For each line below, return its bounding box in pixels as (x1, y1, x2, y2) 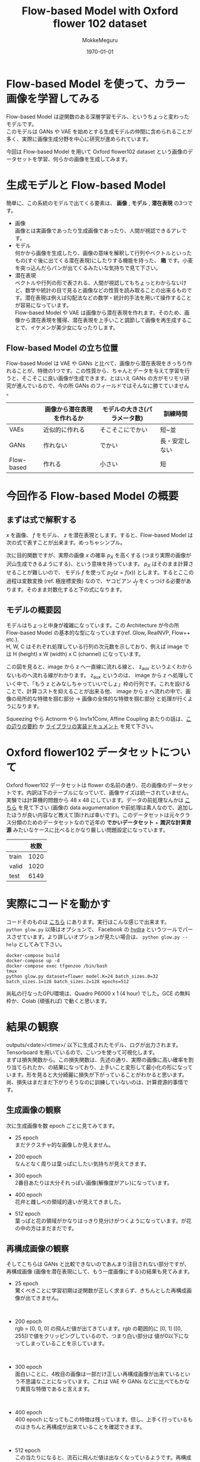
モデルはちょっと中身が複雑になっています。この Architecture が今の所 (6, 622, 180, 629)
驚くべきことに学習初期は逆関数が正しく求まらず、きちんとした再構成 (14, 1287, 187, 1294)
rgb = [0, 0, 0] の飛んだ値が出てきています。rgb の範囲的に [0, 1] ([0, (14, 1325, 183, 1332)
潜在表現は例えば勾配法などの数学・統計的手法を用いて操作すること (24, 294, 192, 301)
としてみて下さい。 (18, 940, 65, 947)
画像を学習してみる (6, 92, 100, 106)
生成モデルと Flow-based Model (6, 178, 166, 192)
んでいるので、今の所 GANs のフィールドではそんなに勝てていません (21, 382, 189, 389)
